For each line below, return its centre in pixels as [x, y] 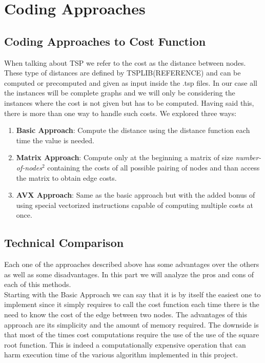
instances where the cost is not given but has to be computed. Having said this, [129, 102]
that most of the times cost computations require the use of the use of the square [132, 335]
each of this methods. [38, 284]
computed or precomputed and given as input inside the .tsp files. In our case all [131, 82]
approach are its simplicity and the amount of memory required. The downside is [131, 324]
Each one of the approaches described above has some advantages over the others [132, 264]
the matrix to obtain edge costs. [66, 177]
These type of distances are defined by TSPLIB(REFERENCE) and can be [123, 73]
